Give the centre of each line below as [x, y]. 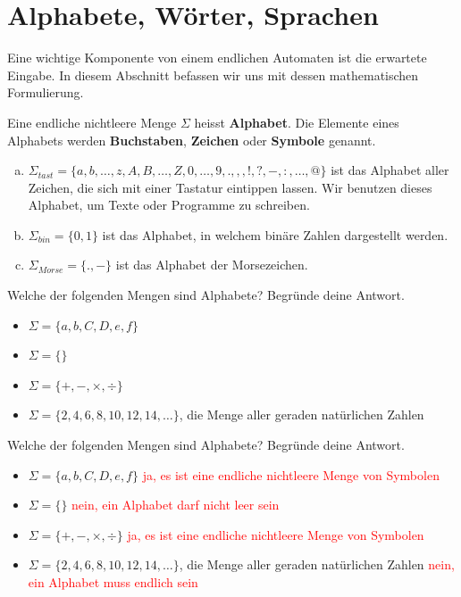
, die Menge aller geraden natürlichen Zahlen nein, [317, 564]
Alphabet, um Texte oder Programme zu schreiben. [169, 205]
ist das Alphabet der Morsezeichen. [212, 265]
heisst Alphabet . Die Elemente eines [297, 122]
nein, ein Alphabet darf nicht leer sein [176, 505]
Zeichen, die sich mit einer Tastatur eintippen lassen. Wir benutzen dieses [230, 187]
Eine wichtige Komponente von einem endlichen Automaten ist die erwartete [217, 58]
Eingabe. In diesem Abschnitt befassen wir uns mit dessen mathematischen [213, 75]
